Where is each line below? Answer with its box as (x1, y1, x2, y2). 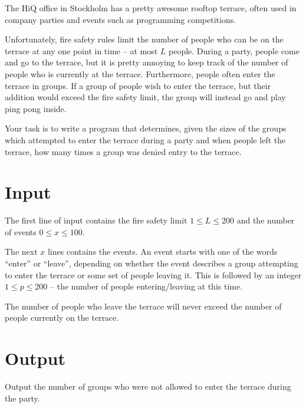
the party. (5, 391, 40, 404)
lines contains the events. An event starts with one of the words (47, 245, 278, 258)
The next (5, 245, 38, 258)
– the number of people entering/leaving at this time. (50, 280, 243, 292)
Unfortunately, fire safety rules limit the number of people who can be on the (5, 33, 284, 45)
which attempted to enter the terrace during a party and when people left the (5, 133, 286, 146)
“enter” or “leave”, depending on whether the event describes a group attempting (5, 257, 298, 269)
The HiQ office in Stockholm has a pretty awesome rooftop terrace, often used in (5, 2, 297, 14)
